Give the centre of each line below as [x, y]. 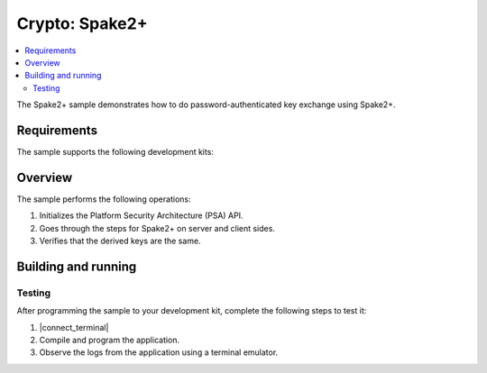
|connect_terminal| [74, 327]
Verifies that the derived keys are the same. [120, 241]
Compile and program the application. [110, 340]
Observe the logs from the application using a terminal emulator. [159, 352]
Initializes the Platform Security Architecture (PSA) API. [141, 215]
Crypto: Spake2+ [82, 23]
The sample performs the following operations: [104, 199]
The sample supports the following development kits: [115, 152]
